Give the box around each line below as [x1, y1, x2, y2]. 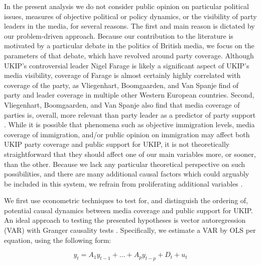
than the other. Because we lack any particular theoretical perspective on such [4, 158, 245, 169]
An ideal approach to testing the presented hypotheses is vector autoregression [4, 215, 246, 225]
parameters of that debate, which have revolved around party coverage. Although [4, 50, 254, 60]
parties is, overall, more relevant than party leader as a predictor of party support [4, 109, 256, 120]
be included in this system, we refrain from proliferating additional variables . [4, 178, 243, 189]
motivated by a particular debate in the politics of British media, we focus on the [4, 40, 254, 51]
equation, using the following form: [4, 234, 111, 245]
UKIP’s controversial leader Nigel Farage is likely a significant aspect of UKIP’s [4, 60, 249, 70]
